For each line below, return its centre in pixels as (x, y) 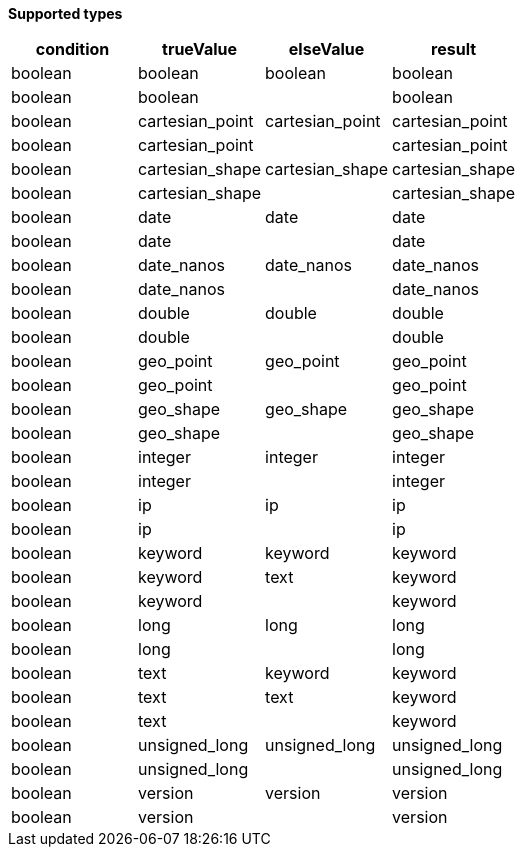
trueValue (200, 49)
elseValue (326, 49)
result (454, 49)
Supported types (65, 13)
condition (72, 49)
